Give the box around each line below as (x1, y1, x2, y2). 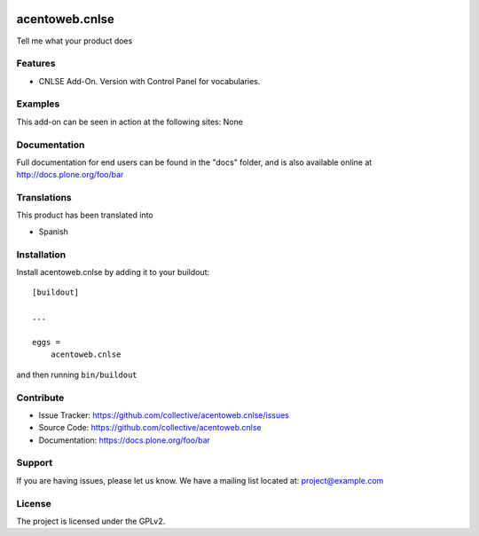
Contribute (16, 391, 65, 404)
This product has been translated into (16, 209, 154, 221)
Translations (16, 192, 73, 204)
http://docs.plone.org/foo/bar (16, 169, 124, 180)
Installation (16, 248, 67, 261)
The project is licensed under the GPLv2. (16, 516, 166, 526)
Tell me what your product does (16, 35, 133, 46)
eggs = (32, 337, 61, 347)
